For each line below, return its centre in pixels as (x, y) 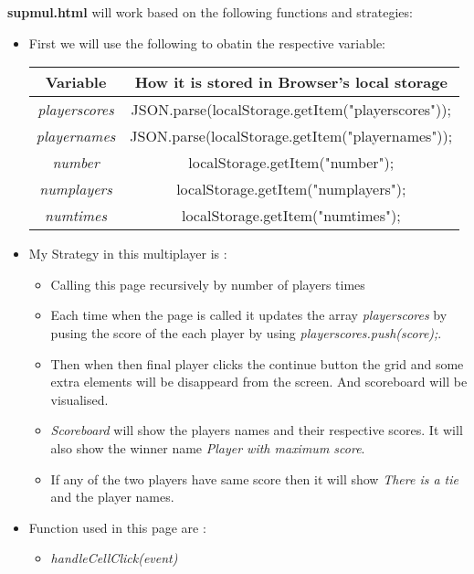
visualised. (79, 399)
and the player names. (112, 497)
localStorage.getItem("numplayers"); (291, 189)
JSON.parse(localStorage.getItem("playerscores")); (291, 110)
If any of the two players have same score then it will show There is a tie (254, 478)
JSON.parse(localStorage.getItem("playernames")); (291, 136)
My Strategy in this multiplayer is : (128, 254)
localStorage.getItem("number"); (291, 163)
